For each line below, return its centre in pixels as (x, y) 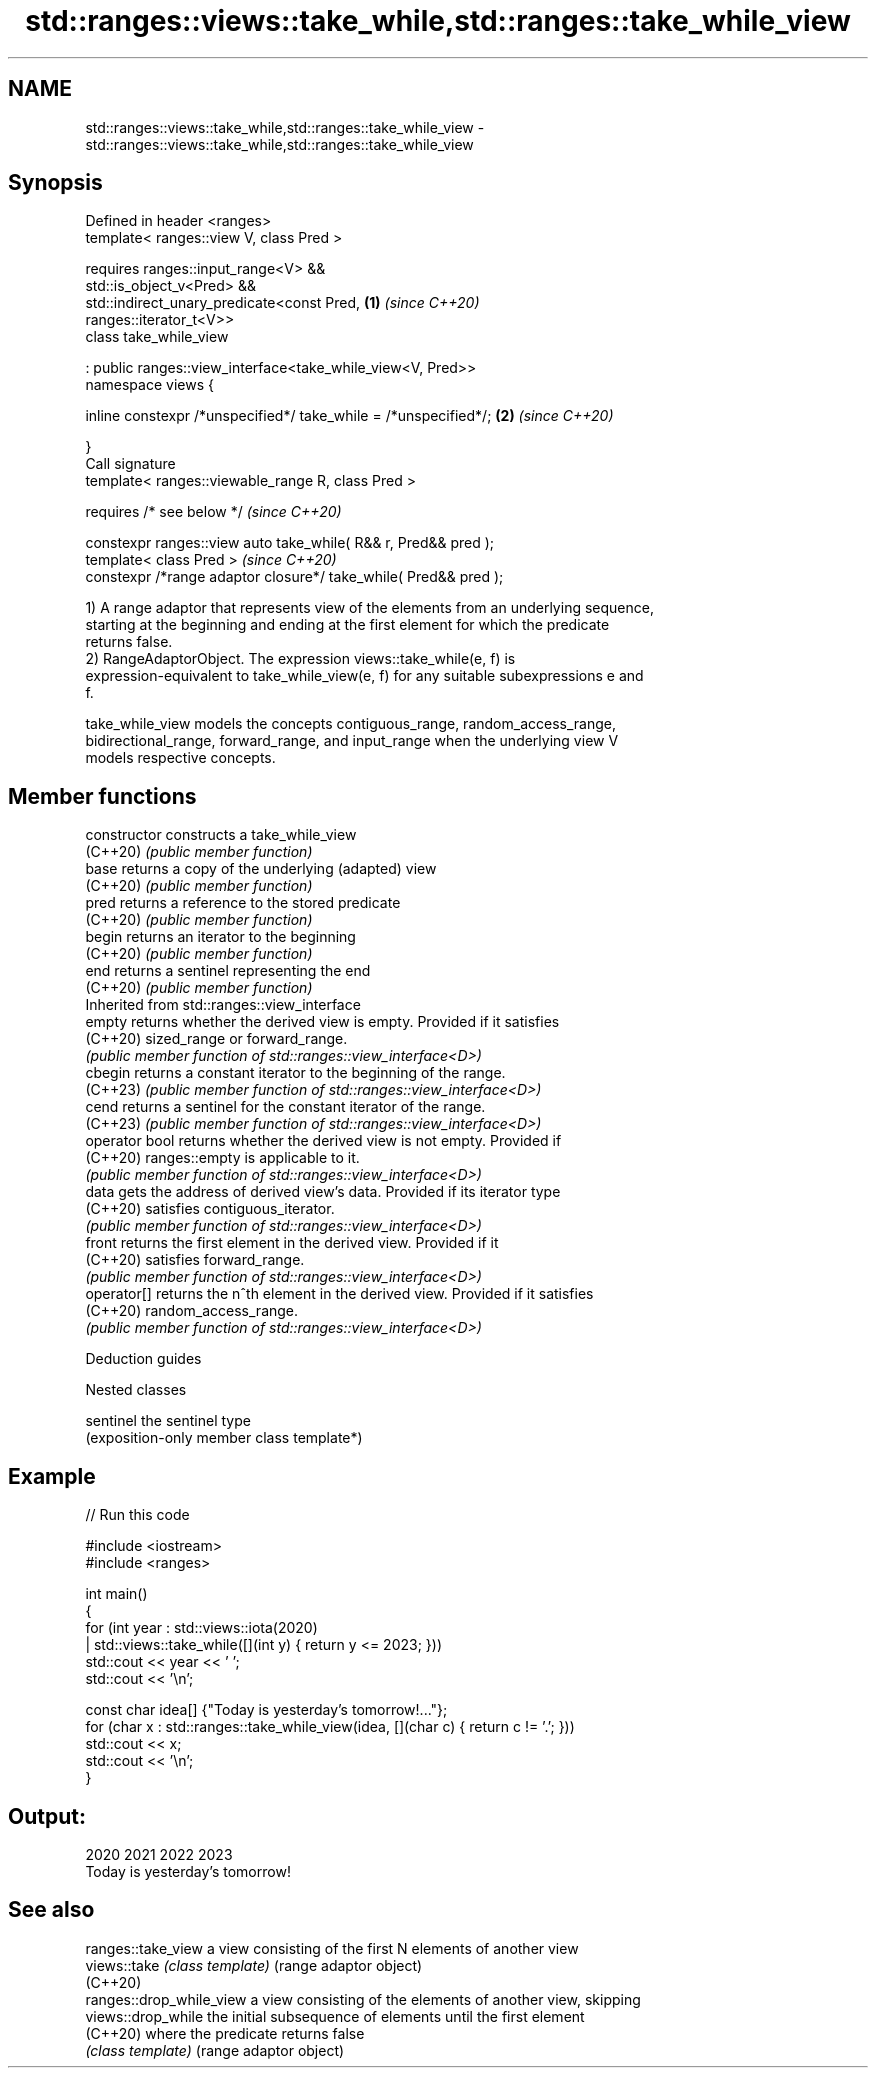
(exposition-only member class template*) (224, 1438)
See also (51, 1910)
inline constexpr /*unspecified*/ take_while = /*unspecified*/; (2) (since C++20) (349, 416)
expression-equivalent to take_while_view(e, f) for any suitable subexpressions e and (364, 676)
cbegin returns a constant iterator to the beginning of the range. (295, 1073)
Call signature (130, 464)
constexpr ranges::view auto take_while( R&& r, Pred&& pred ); (290, 543)
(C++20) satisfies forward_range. (195, 1260)
